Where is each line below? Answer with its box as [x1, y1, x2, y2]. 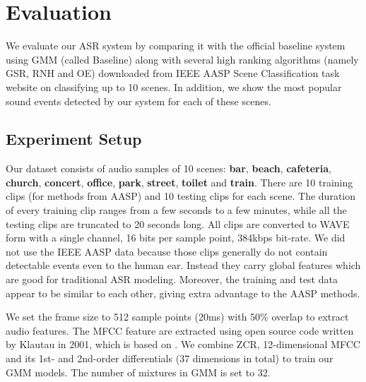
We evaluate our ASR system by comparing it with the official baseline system [6, 38, 346, 53]
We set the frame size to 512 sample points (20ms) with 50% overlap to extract [6, 309, 349, 324]
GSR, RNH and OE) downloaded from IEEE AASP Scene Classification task [6, 66, 340, 80]
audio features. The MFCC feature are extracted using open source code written [6, 323, 354, 338]
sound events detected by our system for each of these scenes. [6, 93, 271, 108]
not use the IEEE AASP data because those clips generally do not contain [6, 244, 328, 258]
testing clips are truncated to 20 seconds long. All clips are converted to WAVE [6, 216, 350, 231]
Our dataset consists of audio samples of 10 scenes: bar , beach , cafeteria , [6, 161, 331, 176]
